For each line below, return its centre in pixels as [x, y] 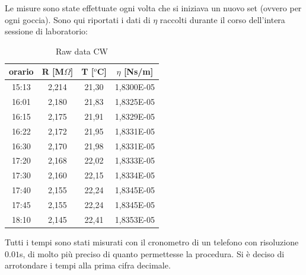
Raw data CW [82, 51]
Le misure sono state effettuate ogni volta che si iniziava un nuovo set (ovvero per [153, 8]
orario [21, 71]
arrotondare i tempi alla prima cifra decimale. [88, 265]
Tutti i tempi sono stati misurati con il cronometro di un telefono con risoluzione [152, 242]
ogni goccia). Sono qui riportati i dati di [78, 19]
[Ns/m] [138, 71]
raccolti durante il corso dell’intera [222, 19]
